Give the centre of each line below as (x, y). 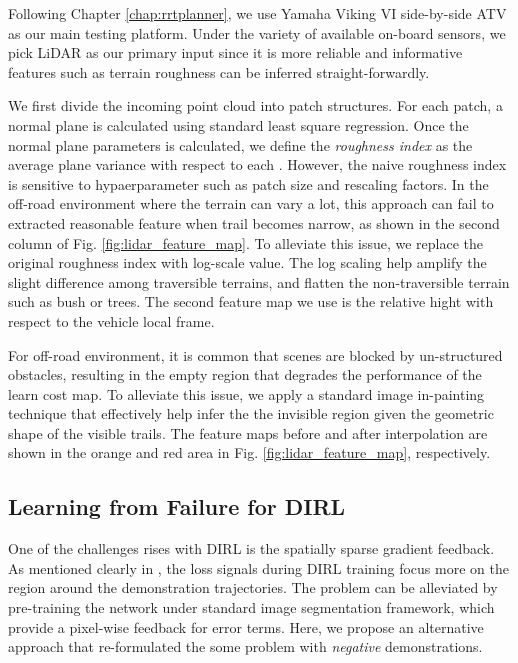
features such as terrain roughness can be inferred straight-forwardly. (219, 71)
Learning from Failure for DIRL (177, 506)
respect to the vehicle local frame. (111, 320)
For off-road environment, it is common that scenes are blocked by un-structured (255, 354)
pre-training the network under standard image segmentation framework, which (251, 607)
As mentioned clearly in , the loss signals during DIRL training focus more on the (258, 567)
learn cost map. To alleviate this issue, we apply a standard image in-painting (246, 393)
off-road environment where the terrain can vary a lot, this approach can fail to (251, 203)
